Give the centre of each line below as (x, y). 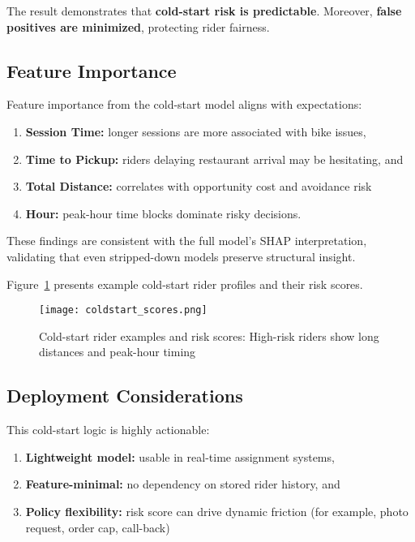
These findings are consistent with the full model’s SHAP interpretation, (187, 241)
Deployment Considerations (125, 396)
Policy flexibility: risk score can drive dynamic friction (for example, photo (217, 511)
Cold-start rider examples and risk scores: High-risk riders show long (209, 336)
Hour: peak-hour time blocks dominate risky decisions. (163, 213)
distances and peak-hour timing (118, 352)
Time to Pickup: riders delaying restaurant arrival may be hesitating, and (214, 159)
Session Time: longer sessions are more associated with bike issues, (196, 131)
